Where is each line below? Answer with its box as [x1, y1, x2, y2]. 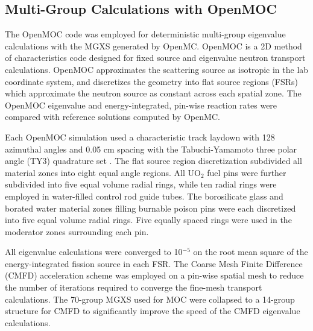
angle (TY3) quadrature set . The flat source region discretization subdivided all [5, 154, 302, 167]
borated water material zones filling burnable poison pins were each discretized [5, 201, 296, 214]
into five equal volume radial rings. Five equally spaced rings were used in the [5, 213, 292, 226]
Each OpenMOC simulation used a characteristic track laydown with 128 [5, 130, 275, 143]
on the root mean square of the [193, 245, 308, 258]
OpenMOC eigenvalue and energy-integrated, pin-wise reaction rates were [5, 98, 277, 111]
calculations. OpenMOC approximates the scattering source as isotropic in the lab [5, 63, 309, 75]
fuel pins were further [207, 166, 286, 178]
